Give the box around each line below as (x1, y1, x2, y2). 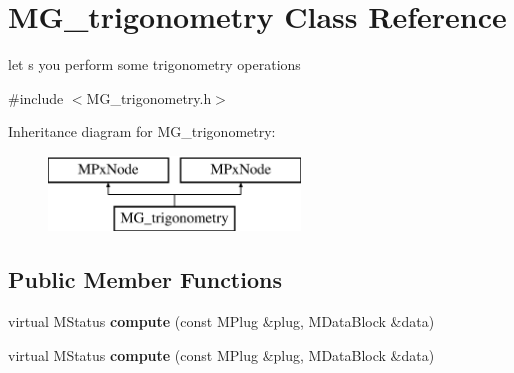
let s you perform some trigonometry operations (8, 54, 301, 75)
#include (8, 87, 64, 108)
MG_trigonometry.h (86, 87, 212, 108)
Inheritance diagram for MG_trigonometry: (8, 121, 276, 142)
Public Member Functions (8, 264, 282, 295)
